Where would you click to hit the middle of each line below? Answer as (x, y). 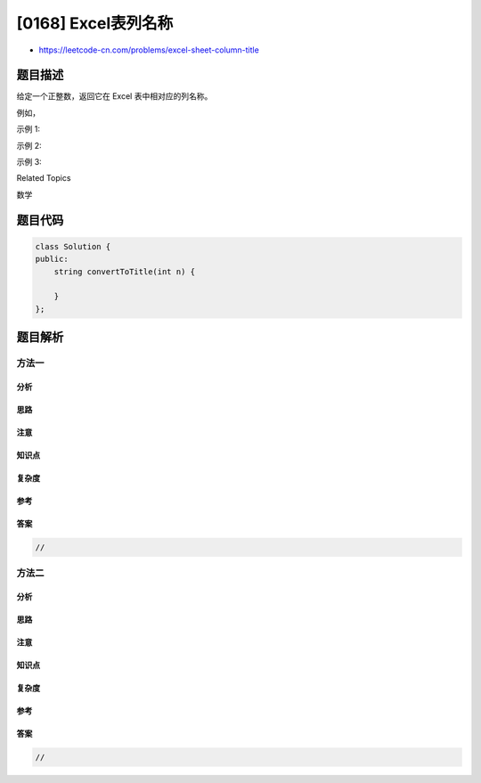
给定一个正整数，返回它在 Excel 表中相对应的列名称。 (114, 96)
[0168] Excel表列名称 (95, 23)
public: (52, 259)
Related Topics (44, 178)
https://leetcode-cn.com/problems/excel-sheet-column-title (149, 50)
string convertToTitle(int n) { (125, 271)
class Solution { (73, 246)
